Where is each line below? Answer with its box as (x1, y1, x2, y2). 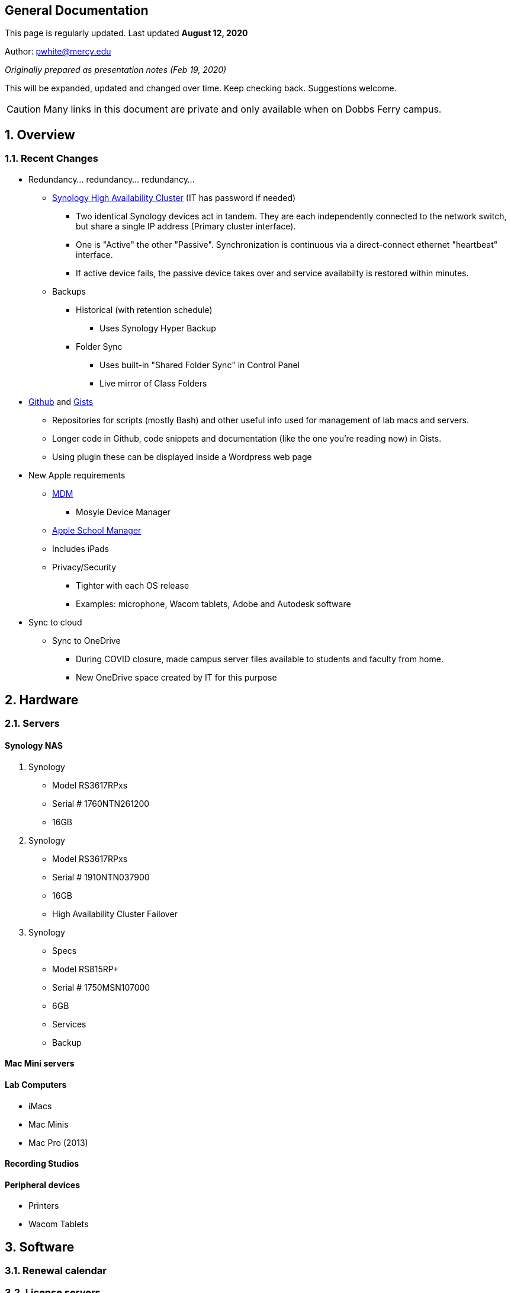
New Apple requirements (28, 470, 126, 480)
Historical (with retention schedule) (76, 304, 213, 315)
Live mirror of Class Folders (99, 378, 207, 388)
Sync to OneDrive (52, 635, 121, 646)
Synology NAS (5, 740, 63, 751)
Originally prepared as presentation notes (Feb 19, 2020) (5, 65, 227, 75)
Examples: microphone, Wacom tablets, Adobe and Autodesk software (76, 598, 351, 609)
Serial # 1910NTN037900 (52, 871, 150, 882)
